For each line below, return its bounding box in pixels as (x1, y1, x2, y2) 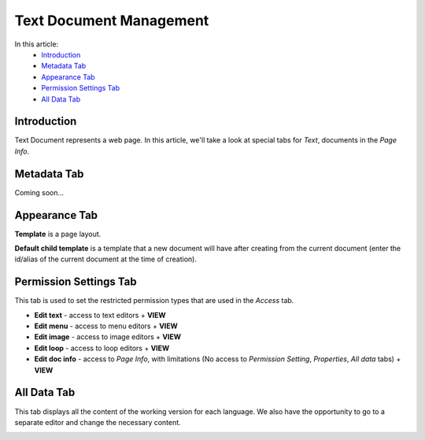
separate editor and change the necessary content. (14, 417, 181, 427)
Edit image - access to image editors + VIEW (34, 332, 181, 342)
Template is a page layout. (14, 229, 102, 238)
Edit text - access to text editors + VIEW (34, 310, 166, 320)
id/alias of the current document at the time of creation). (14, 254, 197, 264)
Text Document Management (14, 12, 209, 29)
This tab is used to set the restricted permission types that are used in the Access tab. (14, 296, 294, 305)
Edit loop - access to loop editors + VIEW (34, 343, 170, 353)
